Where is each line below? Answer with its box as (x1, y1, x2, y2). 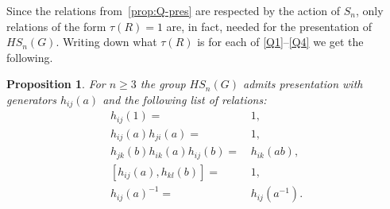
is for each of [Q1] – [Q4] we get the (197, 33, 364, 50)
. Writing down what (56, 33, 157, 50)
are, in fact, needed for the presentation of (166, 17, 373, 34)
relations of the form (6, 17, 106, 34)
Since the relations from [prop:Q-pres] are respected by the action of (6, 2, 341, 18)
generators (6, 91, 56, 107)
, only (356, 2, 384, 18)
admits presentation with (243, 75, 363, 92)
